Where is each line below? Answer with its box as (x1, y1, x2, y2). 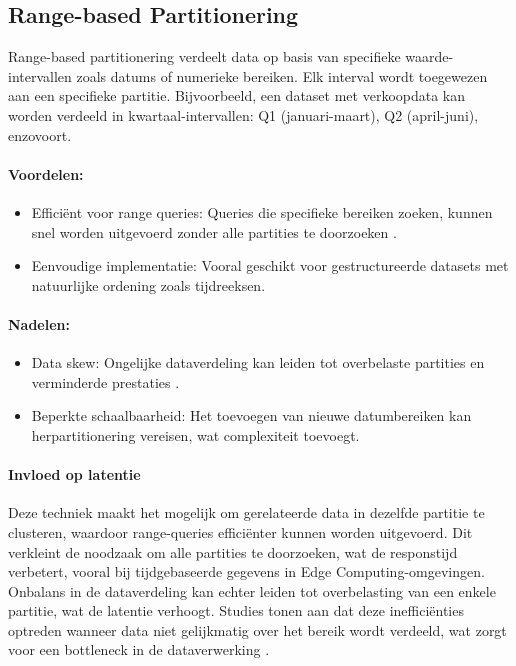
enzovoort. (8, 124, 72, 145)
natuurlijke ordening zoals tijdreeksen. (31, 274, 266, 295)
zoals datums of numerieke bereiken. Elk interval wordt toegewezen (76, 65, 488, 86)
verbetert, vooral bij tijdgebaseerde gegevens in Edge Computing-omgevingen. (8, 561, 485, 582)
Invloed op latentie (8, 464, 141, 485)
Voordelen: (8, 163, 84, 184)
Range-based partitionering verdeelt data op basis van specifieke (8, 46, 401, 67)
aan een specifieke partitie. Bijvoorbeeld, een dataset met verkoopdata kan (8, 85, 466, 106)
